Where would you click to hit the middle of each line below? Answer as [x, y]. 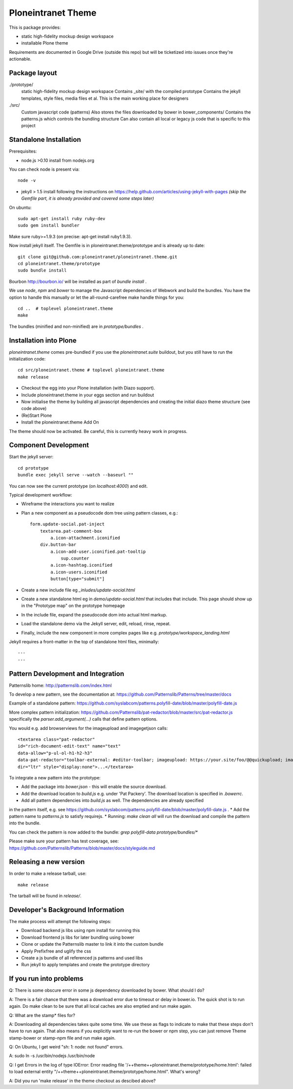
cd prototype [33, 468]
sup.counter [75, 558]
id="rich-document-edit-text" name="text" [69, 746]
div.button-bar [58, 545]
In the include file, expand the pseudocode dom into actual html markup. [94, 614]
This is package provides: [35, 27]
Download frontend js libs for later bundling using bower [78, 937]
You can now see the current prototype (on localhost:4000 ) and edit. [78, 486]
